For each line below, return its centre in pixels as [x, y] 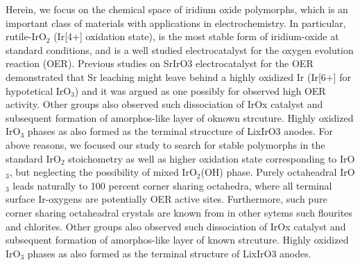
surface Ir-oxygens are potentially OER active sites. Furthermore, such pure [166, 199]
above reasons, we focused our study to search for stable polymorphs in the [165, 144]
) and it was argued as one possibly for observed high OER [200, 90]
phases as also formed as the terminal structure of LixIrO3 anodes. [169, 253]
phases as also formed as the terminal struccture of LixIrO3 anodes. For [180, 131]
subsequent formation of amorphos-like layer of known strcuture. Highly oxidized [177, 240]
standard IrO [33, 158]
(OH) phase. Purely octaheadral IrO [278, 172]
